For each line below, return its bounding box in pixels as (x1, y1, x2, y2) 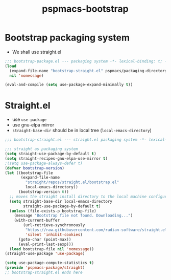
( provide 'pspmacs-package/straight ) (5, 265, 85, 270)
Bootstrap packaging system (5, 32, 130, 44)
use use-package (12, 116, 47, 123)
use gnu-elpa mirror (12, 122, 55, 128)
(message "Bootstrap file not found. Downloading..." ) (14, 213, 133, 218)
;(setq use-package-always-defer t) (5, 161, 83, 166)
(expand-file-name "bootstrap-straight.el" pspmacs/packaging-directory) (9, 68, 169, 73)
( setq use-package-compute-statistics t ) (5, 261, 94, 266)
